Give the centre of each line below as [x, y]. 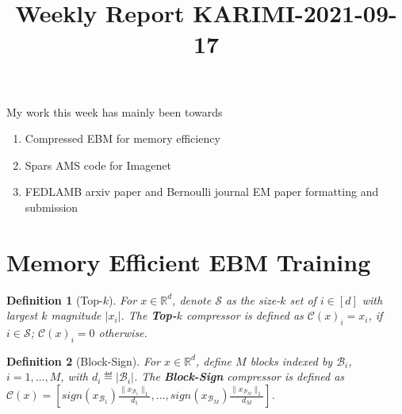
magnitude [76, 315]
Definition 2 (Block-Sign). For [84, 360]
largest [22, 315]
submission [52, 207]
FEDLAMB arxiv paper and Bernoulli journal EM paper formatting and [202, 192]
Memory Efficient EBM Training [189, 261]
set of [303, 299]
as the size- [253, 299]
